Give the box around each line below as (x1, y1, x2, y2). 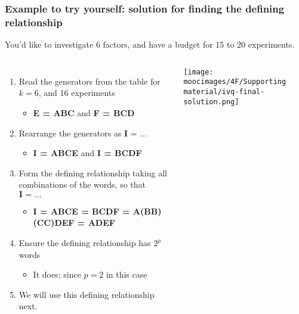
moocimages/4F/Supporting (183, 77, 286, 86)
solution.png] (183, 97, 239, 106)
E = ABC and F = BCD (33, 106, 135, 119)
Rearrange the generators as (19, 126, 122, 139)
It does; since (33, 268, 81, 281)
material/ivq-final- (183, 88, 265, 97)
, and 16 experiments (38, 86, 115, 99)
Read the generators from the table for (19, 74, 161, 87)
